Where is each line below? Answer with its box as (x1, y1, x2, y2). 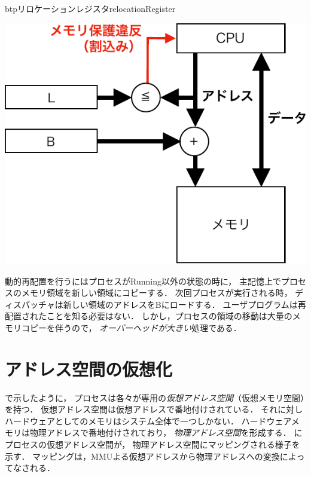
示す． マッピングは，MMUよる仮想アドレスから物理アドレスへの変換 (5, 450, 280, 462)
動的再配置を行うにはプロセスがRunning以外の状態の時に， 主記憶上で (5, 274, 281, 287)
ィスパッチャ (5, 298, 55, 310)
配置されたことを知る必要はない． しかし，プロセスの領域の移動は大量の (5, 310, 292, 322)
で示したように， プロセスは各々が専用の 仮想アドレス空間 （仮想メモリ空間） (5, 391, 304, 403)
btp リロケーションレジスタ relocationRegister (5, 2, 176, 14)
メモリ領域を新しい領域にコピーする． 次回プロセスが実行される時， (21, 286, 292, 299)
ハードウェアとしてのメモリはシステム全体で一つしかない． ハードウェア (5, 414, 291, 427)
